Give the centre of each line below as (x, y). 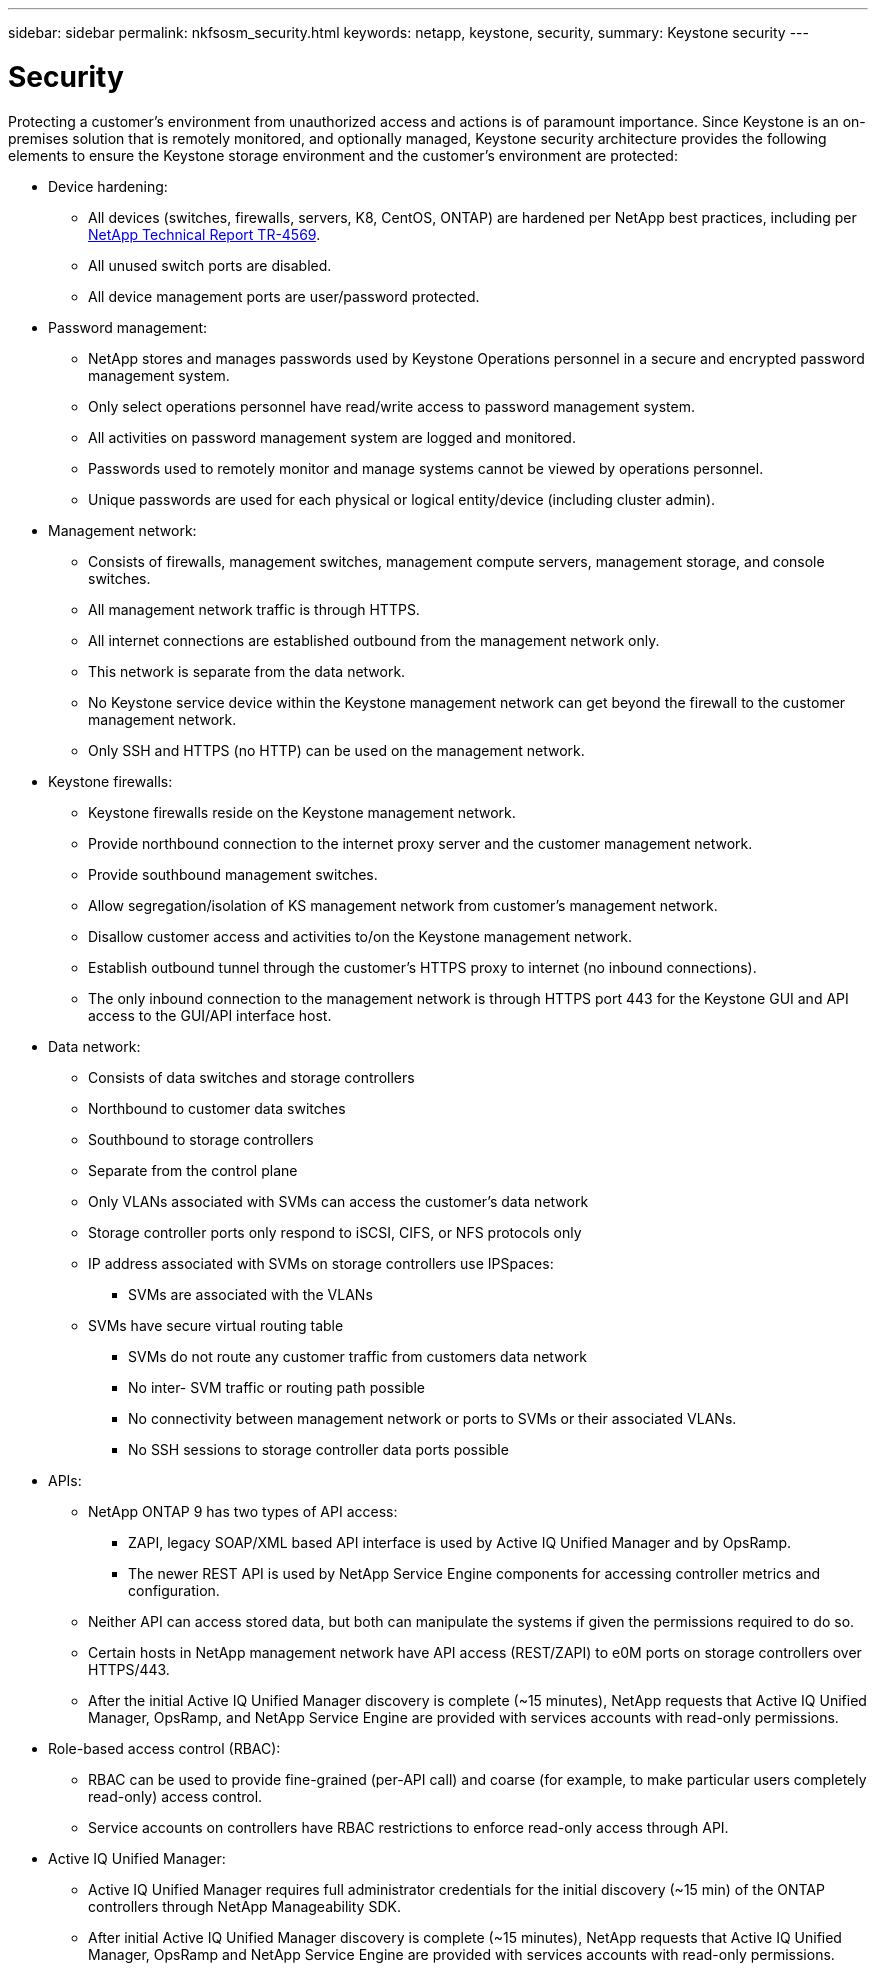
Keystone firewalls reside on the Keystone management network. (302, 812)
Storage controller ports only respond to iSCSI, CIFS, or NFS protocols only (335, 1232)
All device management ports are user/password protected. (284, 296)
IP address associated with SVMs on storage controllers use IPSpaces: (321, 1263)
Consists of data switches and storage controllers (251, 1077)
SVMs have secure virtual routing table (216, 1325)
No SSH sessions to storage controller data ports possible (318, 1449)
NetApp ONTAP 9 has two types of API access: (243, 1511)
